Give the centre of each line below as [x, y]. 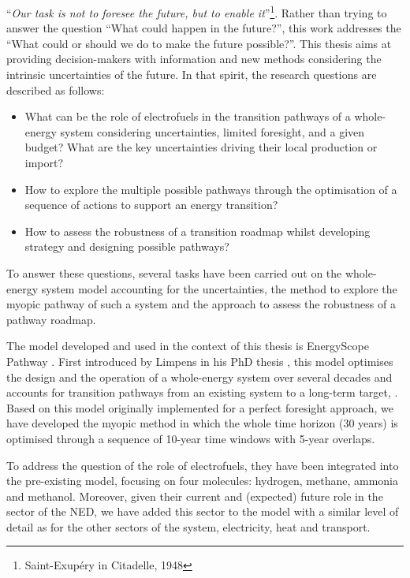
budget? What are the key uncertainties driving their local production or [201, 147]
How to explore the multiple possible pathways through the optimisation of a [211, 189]
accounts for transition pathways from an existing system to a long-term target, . [202, 392]
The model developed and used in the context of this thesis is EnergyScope [188, 346]
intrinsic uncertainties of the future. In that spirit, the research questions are [192, 75]
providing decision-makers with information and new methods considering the [194, 59]
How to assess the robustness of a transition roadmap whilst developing [198, 231]
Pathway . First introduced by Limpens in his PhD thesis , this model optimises [200, 361]
